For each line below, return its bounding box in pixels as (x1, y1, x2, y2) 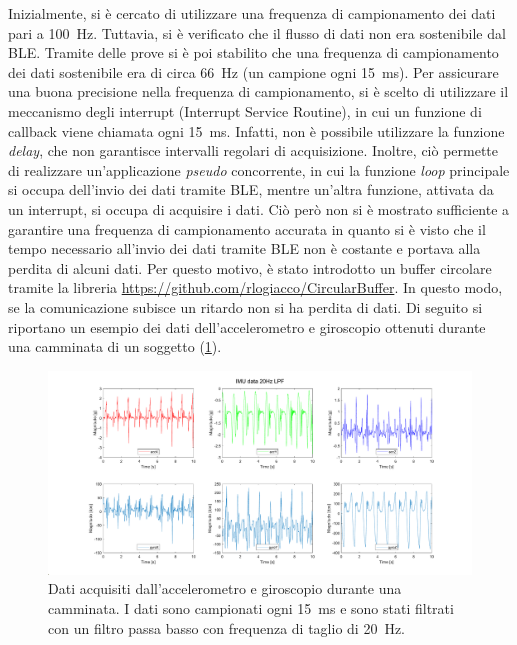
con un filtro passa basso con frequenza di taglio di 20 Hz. (48, 617, 405, 638)
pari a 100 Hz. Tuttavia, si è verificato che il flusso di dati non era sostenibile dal (8, 22, 506, 43)
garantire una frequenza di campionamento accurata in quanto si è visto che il (8, 218, 486, 239)
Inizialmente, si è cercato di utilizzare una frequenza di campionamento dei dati (8, 3, 496, 23)
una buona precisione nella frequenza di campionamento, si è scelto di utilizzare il (8, 81, 509, 102)
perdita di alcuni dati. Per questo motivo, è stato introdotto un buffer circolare (8, 257, 492, 278)
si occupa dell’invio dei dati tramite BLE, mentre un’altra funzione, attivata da (8, 179, 494, 200)
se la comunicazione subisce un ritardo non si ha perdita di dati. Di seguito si (8, 296, 483, 317)
